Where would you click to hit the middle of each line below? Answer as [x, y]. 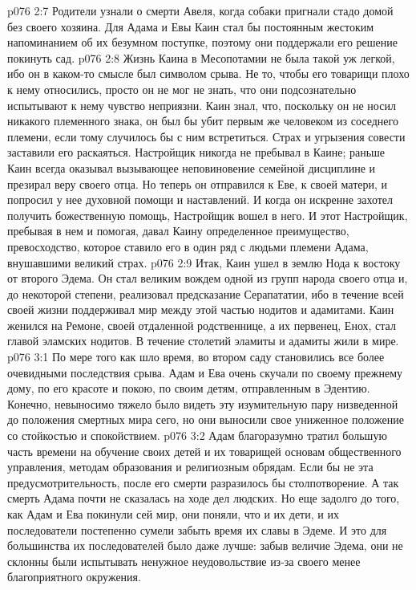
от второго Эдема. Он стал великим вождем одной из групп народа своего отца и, [208, 278]
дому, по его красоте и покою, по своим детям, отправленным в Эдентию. [189, 388]
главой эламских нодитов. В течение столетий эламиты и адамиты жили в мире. [203, 341]
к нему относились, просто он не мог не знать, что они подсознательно [182, 89]
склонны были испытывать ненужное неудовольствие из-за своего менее [184, 561]
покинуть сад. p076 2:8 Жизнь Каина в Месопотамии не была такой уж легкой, [201, 57]
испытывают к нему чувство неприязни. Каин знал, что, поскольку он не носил [202, 105]
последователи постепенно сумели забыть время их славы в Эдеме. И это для [197, 529]
